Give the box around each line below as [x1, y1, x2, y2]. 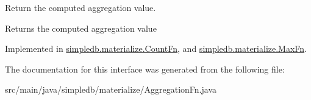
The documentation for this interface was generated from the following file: [5, 62, 285, 75]
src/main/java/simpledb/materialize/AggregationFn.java [5, 83, 216, 96]
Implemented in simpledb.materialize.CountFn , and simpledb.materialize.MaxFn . [5, 42, 307, 55]
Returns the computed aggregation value [5, 21, 157, 34]
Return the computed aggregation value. [5, 1, 156, 13]
